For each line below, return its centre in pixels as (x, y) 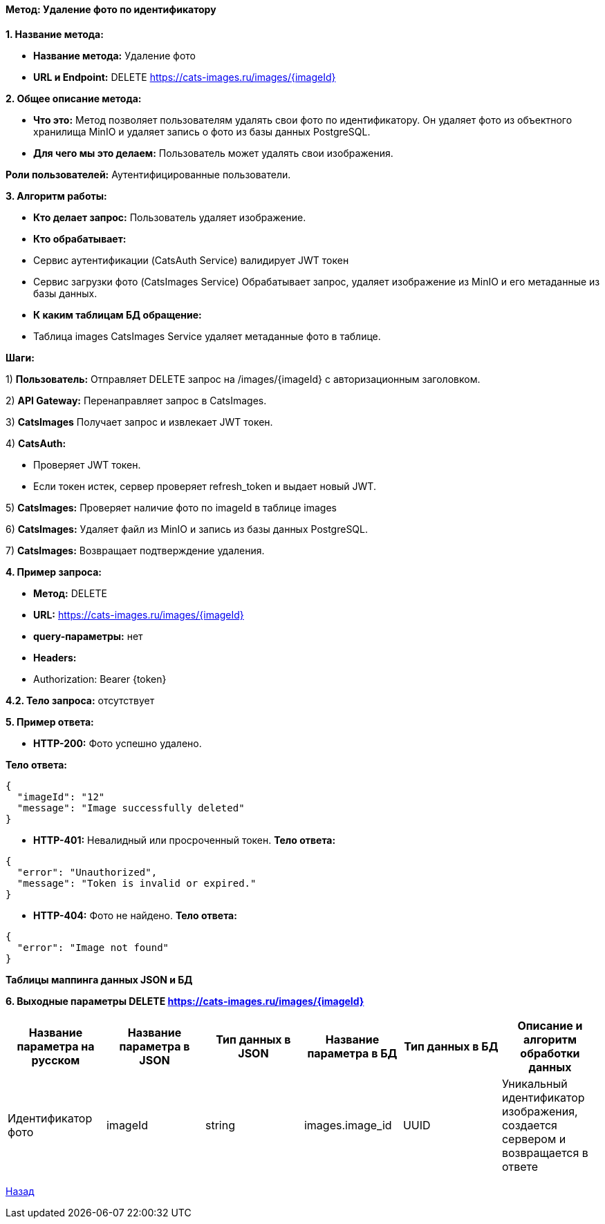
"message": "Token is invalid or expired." (137, 883)
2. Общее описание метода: (74, 98)
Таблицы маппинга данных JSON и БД (99, 979)
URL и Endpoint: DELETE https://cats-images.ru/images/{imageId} (185, 77)
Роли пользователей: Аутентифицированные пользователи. (148, 174)
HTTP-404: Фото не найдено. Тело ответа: (135, 915)
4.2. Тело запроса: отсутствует (80, 700)
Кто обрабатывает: (80, 238)
